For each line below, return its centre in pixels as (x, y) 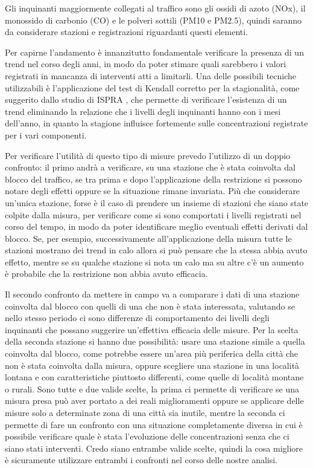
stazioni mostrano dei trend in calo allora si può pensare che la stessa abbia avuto (156, 250)
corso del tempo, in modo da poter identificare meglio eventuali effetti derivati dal (156, 226)
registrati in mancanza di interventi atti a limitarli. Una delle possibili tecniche (151, 75)
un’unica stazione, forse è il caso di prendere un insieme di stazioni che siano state (157, 202)
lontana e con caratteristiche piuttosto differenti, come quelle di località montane (154, 377)
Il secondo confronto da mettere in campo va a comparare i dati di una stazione (152, 294)
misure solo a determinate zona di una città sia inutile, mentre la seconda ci (145, 412)
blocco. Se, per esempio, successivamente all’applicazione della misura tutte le (148, 238)
